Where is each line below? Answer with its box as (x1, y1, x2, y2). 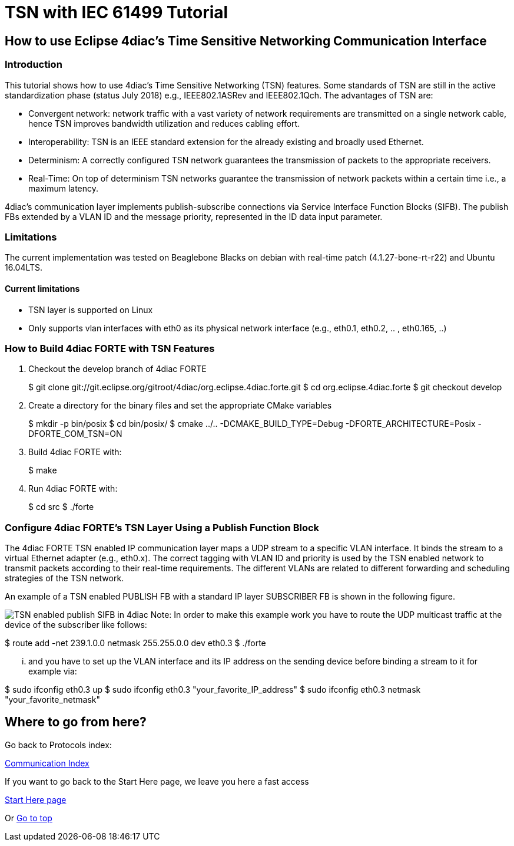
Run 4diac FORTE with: (28, 483, 118, 494)
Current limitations (5, 283, 80, 294)
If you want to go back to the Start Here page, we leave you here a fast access (5, 776, 309, 786)
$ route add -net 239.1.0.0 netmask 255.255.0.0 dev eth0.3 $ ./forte (5, 638, 266, 649)
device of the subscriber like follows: (5, 620, 147, 630)
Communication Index (5, 758, 89, 768)
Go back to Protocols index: (5, 739, 112, 750)
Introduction (5, 58, 62, 71)
